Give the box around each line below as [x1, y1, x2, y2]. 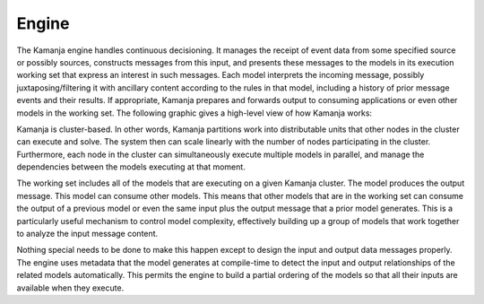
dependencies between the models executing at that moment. [16, 161, 246, 172]
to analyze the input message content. [16, 229, 159, 239]
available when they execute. [16, 282, 125, 293]
